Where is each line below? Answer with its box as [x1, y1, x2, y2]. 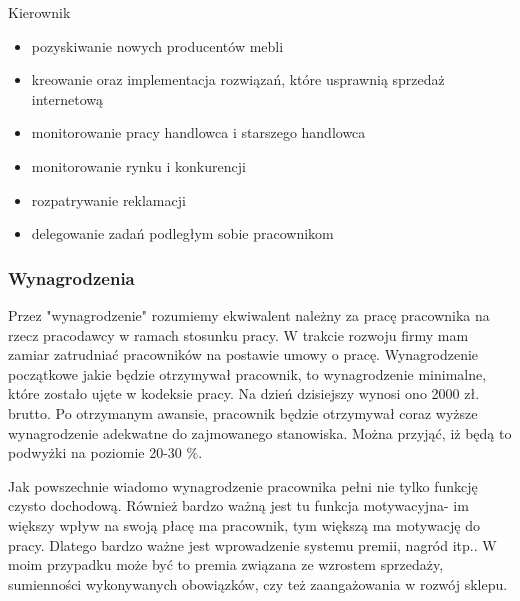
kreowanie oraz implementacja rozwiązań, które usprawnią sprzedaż [31, 69, 445, 90]
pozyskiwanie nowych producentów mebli [31, 35, 284, 56]
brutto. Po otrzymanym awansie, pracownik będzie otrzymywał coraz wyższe [8, 402, 478, 423]
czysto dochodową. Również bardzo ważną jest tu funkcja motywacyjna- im [8, 495, 469, 516]
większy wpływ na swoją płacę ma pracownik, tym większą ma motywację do [8, 514, 480, 535]
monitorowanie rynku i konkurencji [31, 155, 246, 176]
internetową [31, 88, 104, 109]
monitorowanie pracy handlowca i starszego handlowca [31, 122, 366, 143]
